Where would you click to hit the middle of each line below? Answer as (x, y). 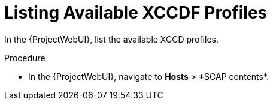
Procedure (25, 58)
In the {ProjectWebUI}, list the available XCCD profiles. (111, 39)
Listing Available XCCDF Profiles (136, 13)
